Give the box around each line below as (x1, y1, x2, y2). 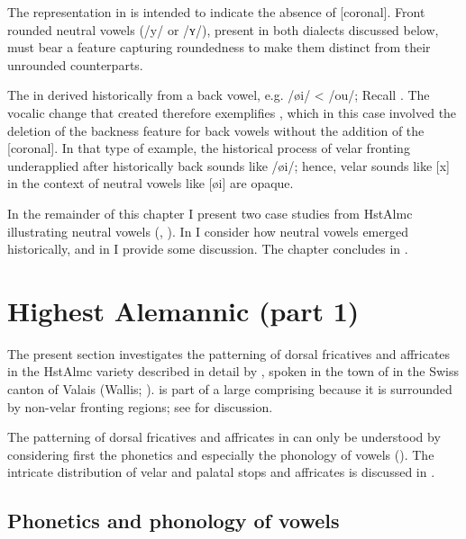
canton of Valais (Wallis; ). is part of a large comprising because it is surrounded (7, 380, 452, 399)
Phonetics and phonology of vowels (7, 507, 340, 535)
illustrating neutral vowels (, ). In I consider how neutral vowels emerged (7, 221, 408, 240)
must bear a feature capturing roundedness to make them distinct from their (7, 38, 431, 57)
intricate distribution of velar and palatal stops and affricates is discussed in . (7, 463, 435, 481)
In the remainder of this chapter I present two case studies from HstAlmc (7, 203, 413, 222)
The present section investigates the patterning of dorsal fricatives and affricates (7, 344, 451, 363)
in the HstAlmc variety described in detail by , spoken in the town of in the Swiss (7, 362, 459, 381)
